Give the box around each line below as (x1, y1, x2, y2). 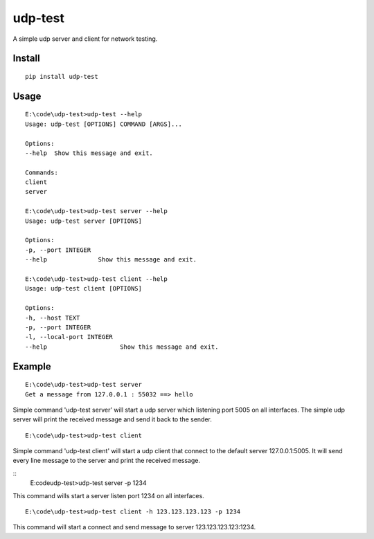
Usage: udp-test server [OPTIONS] (25, 217, 142, 225)
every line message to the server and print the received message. (12, 457, 201, 465)
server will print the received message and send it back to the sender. (12, 415, 213, 423)
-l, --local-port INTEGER (25, 333, 114, 341)
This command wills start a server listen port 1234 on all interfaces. (12, 491, 204, 500)
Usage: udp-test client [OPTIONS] (25, 284, 142, 293)
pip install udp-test (25, 73, 98, 80)
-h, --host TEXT (25, 313, 80, 322)
